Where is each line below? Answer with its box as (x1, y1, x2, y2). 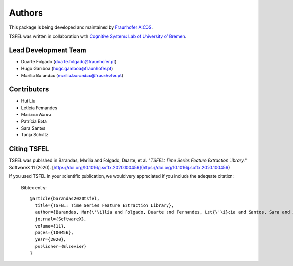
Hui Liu (21, 98, 36, 104)
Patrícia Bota (21, 118, 47, 124)
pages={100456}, (35, 229, 74, 235)
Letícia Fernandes (21, 105, 58, 111)
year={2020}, (35, 237, 66, 242)
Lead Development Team (9, 46, 86, 54)
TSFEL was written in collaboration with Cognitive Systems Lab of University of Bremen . (9, 33, 187, 39)
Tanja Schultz (21, 132, 49, 138)
